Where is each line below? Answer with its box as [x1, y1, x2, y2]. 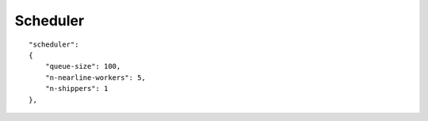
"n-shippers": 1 [44, 84, 109, 93]
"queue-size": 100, [44, 62, 121, 71]
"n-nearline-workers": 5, [44, 73, 147, 82]
